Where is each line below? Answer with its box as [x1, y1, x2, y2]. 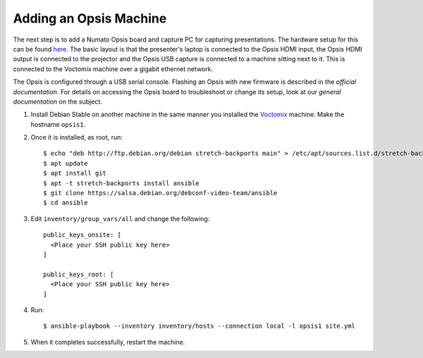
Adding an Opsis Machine [13, 11, 167, 26]
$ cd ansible [43, 199, 88, 207]
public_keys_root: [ [43, 270, 114, 278]
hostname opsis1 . [30, 120, 86, 128]
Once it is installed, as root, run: [30, 133, 123, 142]
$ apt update [43, 159, 88, 167]
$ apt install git [43, 169, 107, 178]
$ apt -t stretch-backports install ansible [43, 179, 200, 187]
